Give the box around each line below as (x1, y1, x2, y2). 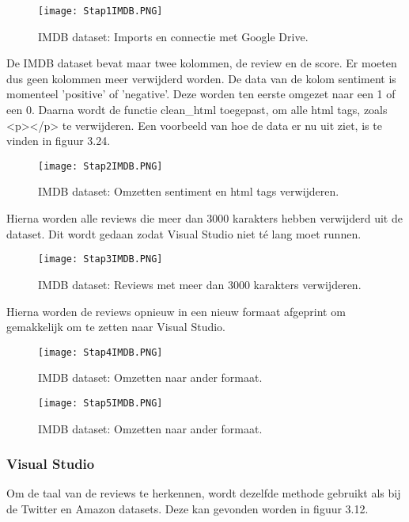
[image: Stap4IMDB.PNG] (38, 346, 163, 358)
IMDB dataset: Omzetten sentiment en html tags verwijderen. (38, 183, 339, 200)
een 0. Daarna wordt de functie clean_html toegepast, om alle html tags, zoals (6, 101, 388, 118)
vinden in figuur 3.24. (6, 132, 111, 149)
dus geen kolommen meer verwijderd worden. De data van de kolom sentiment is (6, 70, 396, 86)
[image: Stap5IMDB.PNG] (38, 397, 163, 409)
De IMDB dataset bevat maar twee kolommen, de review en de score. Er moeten (6, 55, 397, 71)
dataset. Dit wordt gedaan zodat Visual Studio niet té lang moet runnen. (6, 225, 362, 242)
